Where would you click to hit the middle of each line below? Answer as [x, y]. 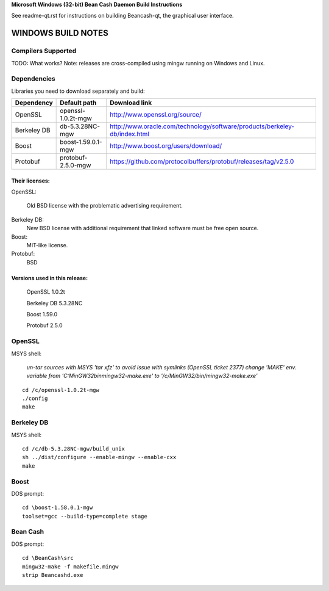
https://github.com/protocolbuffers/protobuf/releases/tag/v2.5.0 [202, 162]
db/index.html [129, 134]
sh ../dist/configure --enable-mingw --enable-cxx [99, 457]
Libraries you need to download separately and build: [78, 91]
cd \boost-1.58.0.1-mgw [58, 508]
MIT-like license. [47, 245]
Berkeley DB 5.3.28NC [55, 303]
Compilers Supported [44, 51]
